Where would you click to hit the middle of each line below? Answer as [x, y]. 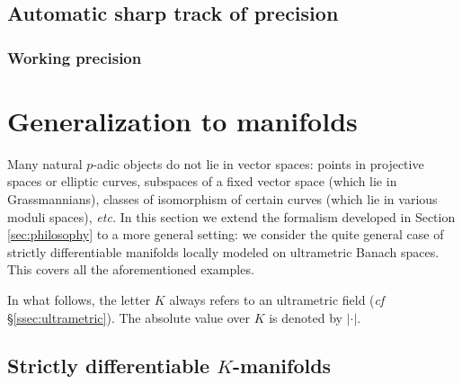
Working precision [75, 57]
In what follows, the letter [79, 299]
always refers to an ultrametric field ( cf [277, 299]
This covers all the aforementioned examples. [131, 269]
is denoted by [306, 317]
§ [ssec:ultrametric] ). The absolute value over [129, 317]
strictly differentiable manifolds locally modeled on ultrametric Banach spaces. [223, 251]
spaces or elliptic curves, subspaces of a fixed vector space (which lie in [202, 181]
